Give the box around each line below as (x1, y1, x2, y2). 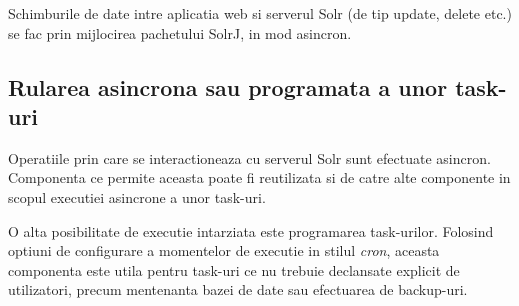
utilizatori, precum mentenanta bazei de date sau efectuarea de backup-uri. (8, 279, 468, 300)
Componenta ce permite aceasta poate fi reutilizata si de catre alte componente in (8, 167, 511, 188)
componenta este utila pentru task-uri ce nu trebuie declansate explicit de (8, 259, 460, 280)
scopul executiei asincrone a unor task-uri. (8, 186, 266, 207)
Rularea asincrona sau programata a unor (8, 71, 448, 102)
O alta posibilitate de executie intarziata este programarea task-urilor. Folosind (8, 220, 494, 241)
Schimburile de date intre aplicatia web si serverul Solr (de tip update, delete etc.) (8, 3, 512, 23)
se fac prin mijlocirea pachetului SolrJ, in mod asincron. (8, 22, 352, 43)
